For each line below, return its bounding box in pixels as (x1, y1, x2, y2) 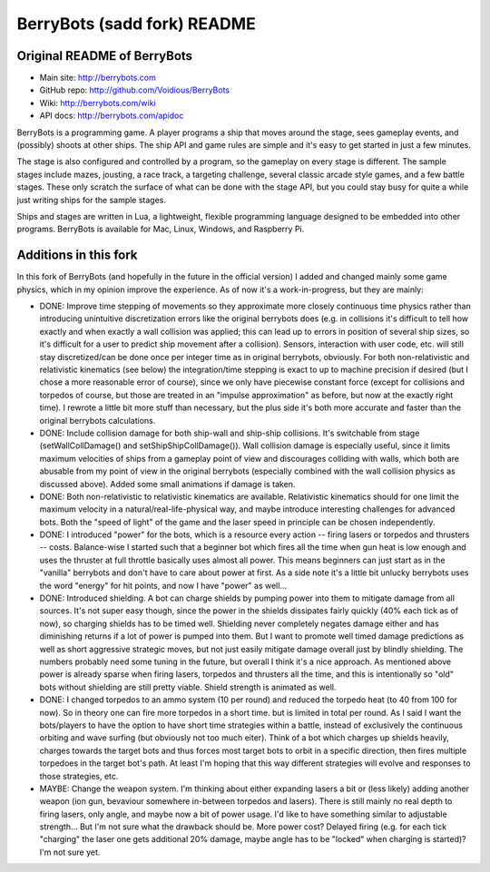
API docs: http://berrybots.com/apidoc (39, 110, 184, 122)
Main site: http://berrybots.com (39, 73, 156, 83)
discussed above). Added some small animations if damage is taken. (39, 478, 296, 489)
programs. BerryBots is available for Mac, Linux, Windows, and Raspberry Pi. (16, 223, 305, 235)
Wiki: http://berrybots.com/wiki (39, 97, 156, 108)
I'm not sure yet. (39, 847, 101, 857)
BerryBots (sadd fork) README (16, 14, 256, 34)
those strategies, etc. (39, 770, 119, 781)
